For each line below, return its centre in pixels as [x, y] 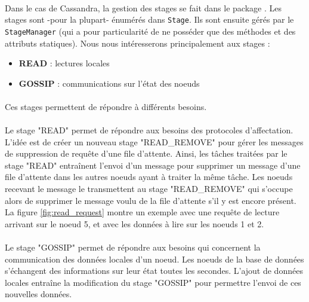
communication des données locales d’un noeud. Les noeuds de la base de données [154, 259]
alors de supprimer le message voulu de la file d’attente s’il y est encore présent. [151, 200]
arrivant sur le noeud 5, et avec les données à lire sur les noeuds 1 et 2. [135, 223]
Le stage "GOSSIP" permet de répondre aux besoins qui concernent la [133, 247]
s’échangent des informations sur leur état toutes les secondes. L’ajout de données [154, 271]
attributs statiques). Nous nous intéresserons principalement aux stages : [137, 43]
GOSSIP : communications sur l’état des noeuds [109, 83]
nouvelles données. [38, 294]
